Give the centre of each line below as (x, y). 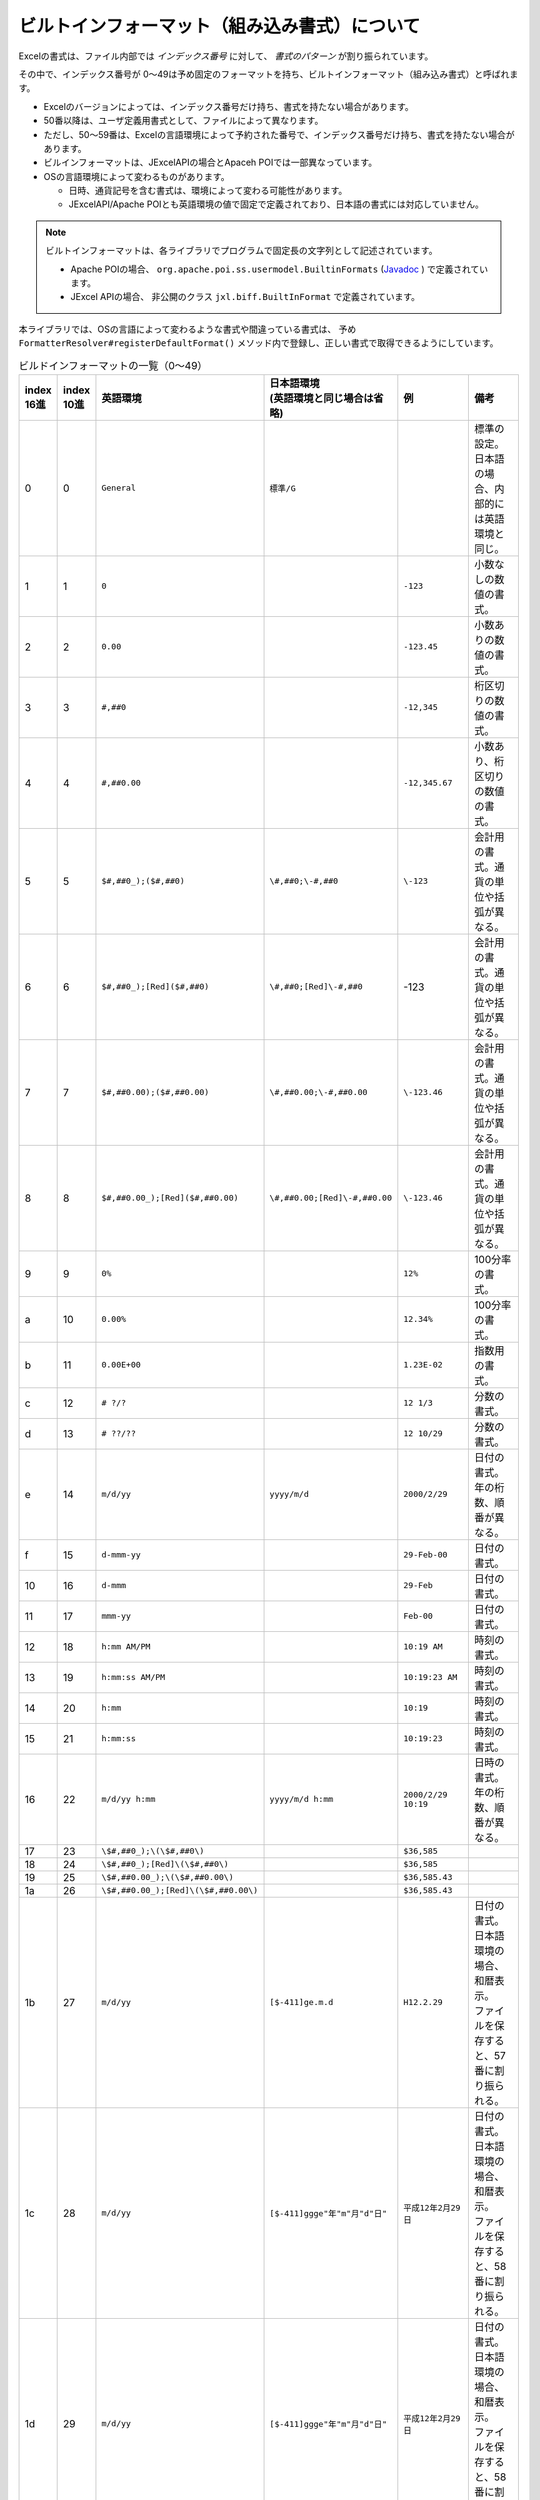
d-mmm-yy (121, 1555)
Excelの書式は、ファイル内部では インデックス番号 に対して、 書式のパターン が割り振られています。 (226, 56)
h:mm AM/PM (126, 1646)
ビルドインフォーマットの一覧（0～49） (113, 365)
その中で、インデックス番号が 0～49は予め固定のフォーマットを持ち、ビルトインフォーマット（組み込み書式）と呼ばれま (268, 74)
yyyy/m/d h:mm (301, 1799)
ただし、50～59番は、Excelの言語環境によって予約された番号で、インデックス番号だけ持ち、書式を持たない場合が (279, 134)
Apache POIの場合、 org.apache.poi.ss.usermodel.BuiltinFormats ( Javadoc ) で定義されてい (279, 269)
